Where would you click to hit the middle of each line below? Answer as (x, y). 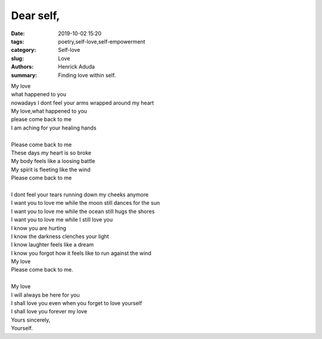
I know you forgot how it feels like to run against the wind (81, 253)
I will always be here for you (45, 295)
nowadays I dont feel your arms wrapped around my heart (83, 103)
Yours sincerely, (31, 320)
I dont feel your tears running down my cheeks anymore (80, 195)
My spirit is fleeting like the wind (51, 169)
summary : (24, 75)
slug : (17, 58)
